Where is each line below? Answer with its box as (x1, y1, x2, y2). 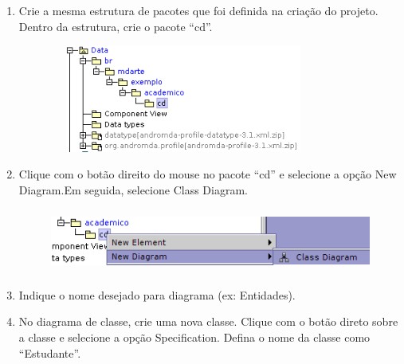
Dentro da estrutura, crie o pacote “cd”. (18, 18, 213, 34)
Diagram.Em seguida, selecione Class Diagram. (18, 181, 248, 198)
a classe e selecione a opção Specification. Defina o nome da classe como (18, 329, 371, 346)
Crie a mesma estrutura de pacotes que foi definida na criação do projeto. (18, 2, 379, 18)
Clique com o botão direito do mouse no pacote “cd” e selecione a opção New (18, 166, 397, 182)
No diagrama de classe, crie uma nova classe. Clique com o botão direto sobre (18, 313, 398, 330)
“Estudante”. (18, 344, 81, 361)
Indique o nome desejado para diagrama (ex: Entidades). (18, 286, 296, 303)
